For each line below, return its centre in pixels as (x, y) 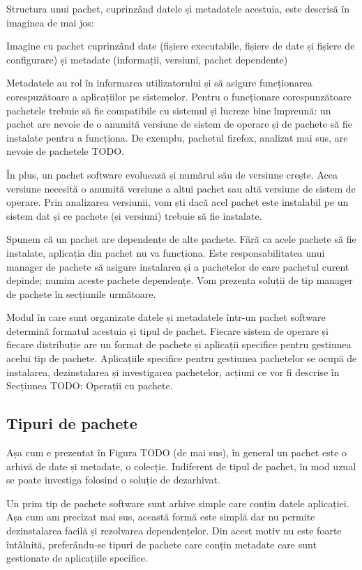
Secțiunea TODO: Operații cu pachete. (90, 385)
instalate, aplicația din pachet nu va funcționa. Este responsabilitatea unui (166, 252)
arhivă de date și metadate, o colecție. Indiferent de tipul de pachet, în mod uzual (181, 466)
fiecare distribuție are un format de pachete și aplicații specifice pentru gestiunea (179, 344)
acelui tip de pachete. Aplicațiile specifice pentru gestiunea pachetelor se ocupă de (182, 358)
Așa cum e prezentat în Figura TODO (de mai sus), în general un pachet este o (177, 452)
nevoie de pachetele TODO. (65, 151)
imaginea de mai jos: (50, 22)
